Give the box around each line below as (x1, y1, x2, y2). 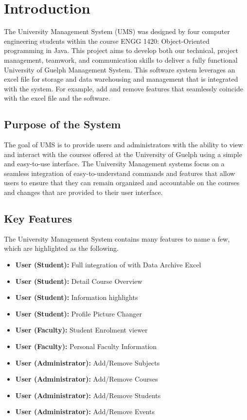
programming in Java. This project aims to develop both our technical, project (4, 45, 239, 55)
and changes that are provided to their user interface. (4, 187, 163, 197)
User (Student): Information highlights (15, 292, 138, 302)
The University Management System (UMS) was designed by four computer (4, 26, 230, 36)
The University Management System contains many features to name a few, (4, 233, 230, 244)
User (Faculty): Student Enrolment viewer (15, 325, 148, 335)
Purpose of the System (4, 117, 121, 132)
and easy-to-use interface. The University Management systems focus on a (4, 158, 225, 169)
